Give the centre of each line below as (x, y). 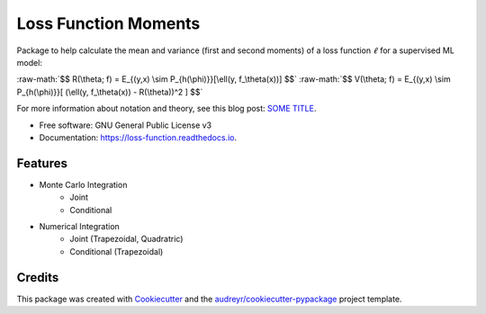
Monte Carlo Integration (83, 184)
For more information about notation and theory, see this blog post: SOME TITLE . (166, 109)
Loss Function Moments (108, 23)
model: (29, 62)
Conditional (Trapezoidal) (117, 251)
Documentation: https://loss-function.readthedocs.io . (138, 137)
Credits (38, 278)
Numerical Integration (80, 226)
